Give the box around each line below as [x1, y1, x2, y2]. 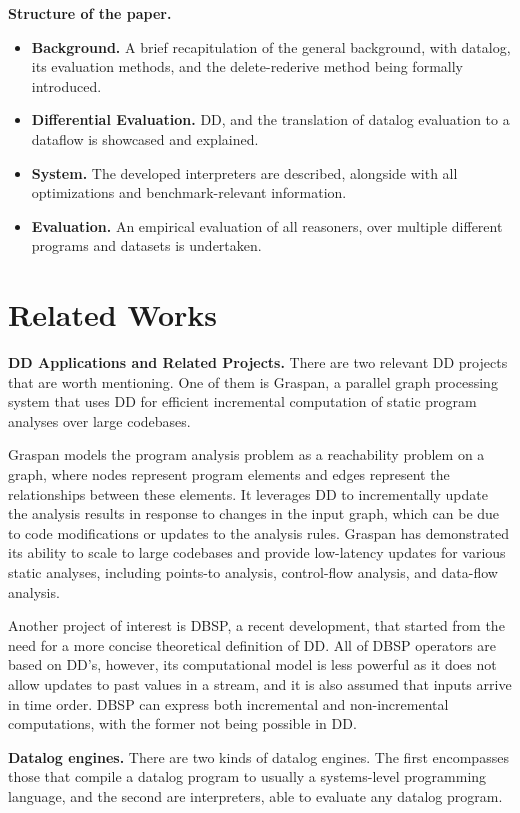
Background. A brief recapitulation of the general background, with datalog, [31, 36, 511, 57]
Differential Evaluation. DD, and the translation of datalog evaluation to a [31, 109, 510, 130]
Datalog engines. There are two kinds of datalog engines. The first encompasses [8, 746, 509, 767]
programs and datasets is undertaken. [31, 235, 262, 256]
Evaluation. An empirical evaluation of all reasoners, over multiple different [31, 215, 503, 236]
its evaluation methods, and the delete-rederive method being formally [31, 56, 463, 77]
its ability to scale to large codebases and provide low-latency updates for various [8, 542, 506, 563]
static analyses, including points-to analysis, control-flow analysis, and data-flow [8, 562, 498, 582]
